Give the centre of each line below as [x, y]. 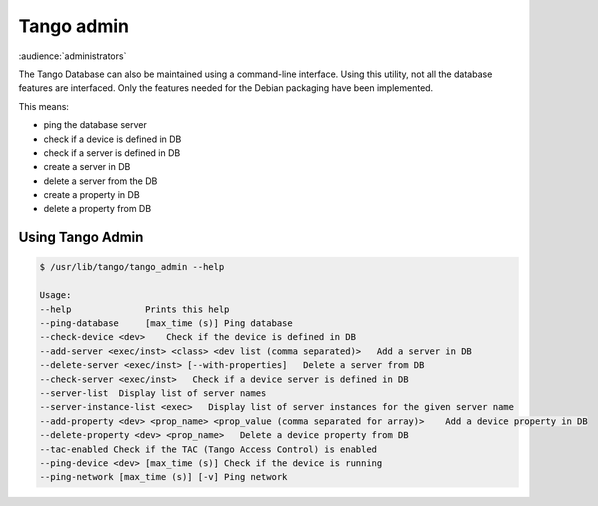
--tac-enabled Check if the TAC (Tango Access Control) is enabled [208, 449]
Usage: [55, 295]
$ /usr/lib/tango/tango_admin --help [132, 267]
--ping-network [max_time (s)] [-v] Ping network [163, 477]
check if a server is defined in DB [112, 152]
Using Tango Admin [81, 237]
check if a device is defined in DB [112, 139]
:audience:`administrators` [72, 56]
